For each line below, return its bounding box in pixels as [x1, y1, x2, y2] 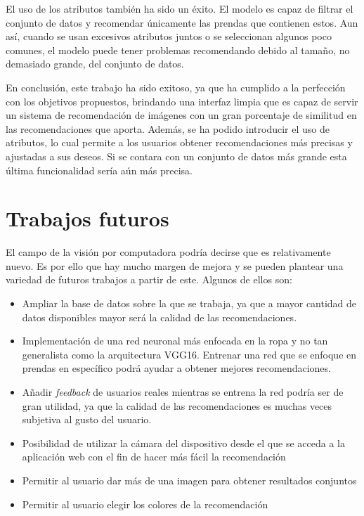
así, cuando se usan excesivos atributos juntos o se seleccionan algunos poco [6, 29, 332, 44]
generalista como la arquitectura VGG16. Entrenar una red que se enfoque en [22, 347, 357, 361]
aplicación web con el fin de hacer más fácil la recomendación [22, 449, 286, 464]
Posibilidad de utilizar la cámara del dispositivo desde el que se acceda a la [22, 435, 345, 450]
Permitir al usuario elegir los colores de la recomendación [22, 496, 268, 511]
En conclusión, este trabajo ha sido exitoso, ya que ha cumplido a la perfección [6, 79, 346, 94]
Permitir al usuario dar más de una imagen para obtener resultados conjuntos [22, 472, 357, 487]
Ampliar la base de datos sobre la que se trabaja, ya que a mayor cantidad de [22, 296, 357, 311]
